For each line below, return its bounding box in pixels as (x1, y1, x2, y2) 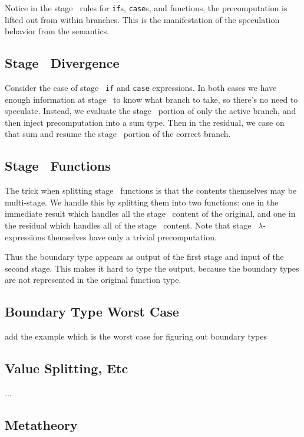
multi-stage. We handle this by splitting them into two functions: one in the (5, 195, 279, 208)
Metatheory (5, 416, 78, 434)
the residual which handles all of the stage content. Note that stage (5, 219, 252, 231)
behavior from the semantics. (5, 25, 110, 37)
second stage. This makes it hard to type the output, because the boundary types (5, 262, 299, 274)
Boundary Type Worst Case (5, 302, 179, 321)
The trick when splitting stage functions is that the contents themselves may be (5, 184, 297, 197)
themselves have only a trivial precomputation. (47, 230, 217, 243)
